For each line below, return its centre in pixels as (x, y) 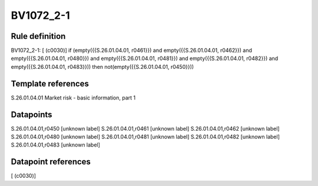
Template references (50, 83)
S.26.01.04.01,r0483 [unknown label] (55, 145)
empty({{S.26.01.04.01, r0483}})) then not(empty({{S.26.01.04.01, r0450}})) (102, 67)
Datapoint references (51, 162)
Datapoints (32, 114)
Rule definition (38, 36)
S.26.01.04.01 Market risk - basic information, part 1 (73, 98)
